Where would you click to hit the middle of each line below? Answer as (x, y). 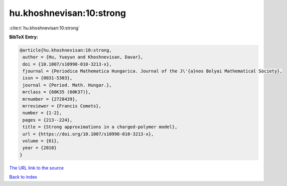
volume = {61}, (41, 141)
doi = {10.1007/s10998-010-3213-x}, (67, 64)
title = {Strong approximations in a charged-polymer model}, (100, 127)
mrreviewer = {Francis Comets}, (62, 106)
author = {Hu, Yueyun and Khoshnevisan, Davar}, (83, 57)
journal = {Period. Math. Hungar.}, (67, 85)
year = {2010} (40, 148)
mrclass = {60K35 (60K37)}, (57, 92)
